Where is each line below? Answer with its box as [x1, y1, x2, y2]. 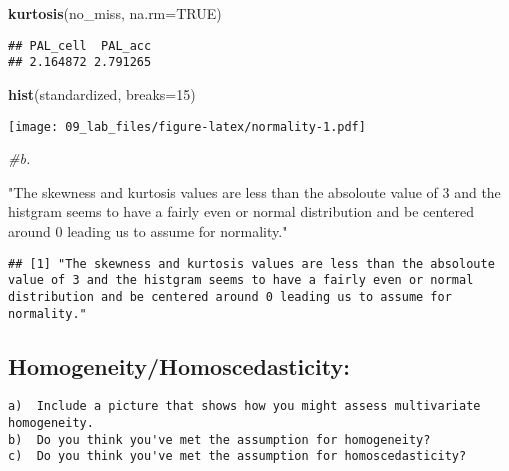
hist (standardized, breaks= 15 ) [8, 83, 196, 104]
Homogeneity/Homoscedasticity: [8, 350, 350, 381]
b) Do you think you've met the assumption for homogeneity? [8, 432, 431, 447]
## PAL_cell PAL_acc [8, 38, 152, 53]
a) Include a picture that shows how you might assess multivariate [8, 399, 481, 414]
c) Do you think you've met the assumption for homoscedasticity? [8, 449, 467, 464]
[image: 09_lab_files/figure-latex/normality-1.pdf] [8, 119, 366, 134]
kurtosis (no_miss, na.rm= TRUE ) [8, 3, 222, 23]
